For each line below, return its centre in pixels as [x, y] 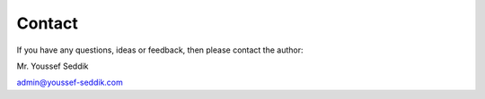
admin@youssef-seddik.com [70, 82]
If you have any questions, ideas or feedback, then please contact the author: [160, 50]
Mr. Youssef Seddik [53, 66]
